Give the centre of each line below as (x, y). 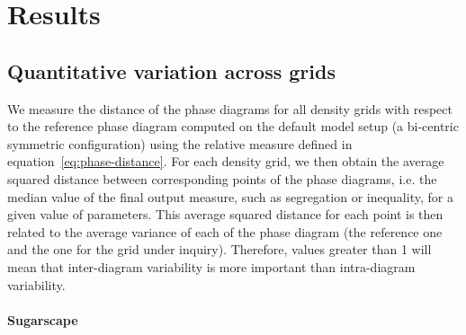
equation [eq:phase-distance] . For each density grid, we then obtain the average (226, 161)
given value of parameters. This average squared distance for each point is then (225, 214)
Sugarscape (43, 319)
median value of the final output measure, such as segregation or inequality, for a (230, 196)
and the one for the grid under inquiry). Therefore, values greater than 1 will (220, 249)
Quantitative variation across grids (171, 71)
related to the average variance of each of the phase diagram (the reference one (225, 231)
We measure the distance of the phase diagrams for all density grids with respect (230, 108)
